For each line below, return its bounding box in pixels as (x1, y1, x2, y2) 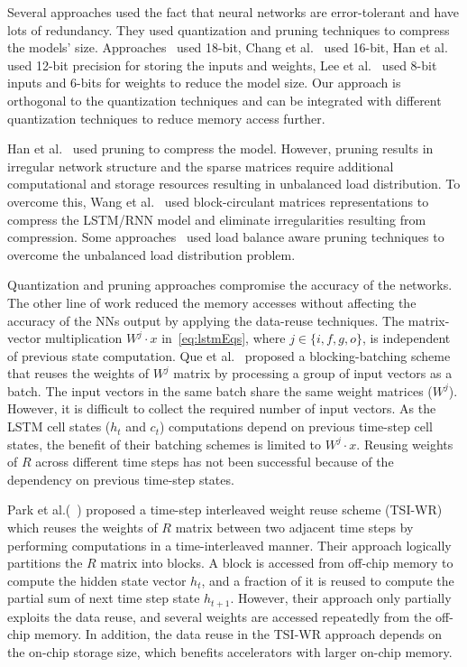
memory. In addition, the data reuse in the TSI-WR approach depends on (33, 625, 442, 644)
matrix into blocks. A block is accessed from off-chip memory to (100, 553, 453, 572)
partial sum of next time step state (7, 588, 200, 607)
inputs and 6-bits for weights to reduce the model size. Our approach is (7, 73, 401, 92)
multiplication (45, 329, 123, 347)
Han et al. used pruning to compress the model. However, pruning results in (7, 139, 434, 158)
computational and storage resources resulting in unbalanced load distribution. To (7, 174, 461, 193)
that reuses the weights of (7, 364, 149, 383)
